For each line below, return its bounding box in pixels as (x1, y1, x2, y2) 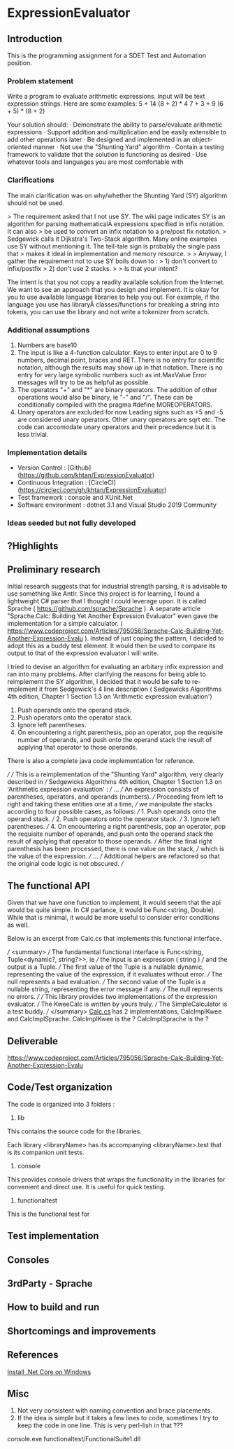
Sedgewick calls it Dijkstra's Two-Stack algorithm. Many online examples (7, 234, 218, 243)
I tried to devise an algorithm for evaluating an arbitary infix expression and (7, 663, 224, 671)
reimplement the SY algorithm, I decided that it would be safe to (7, 678, 191, 686)
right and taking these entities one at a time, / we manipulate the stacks (7, 800, 213, 808)
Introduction (7, 33, 63, 45)
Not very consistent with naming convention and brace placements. (17, 1406, 212, 1415)
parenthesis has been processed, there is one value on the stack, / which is (7, 845, 225, 853)
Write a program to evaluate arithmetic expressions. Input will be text (7, 92, 205, 101)
